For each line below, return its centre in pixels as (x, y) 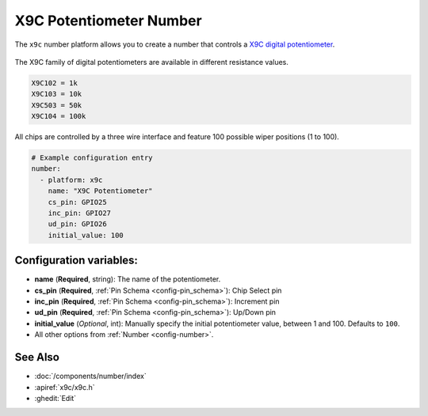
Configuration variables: (76, 261)
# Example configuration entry (92, 158)
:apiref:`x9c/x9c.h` (65, 387)
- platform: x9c (71, 180)
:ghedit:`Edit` (55, 398)
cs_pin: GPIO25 (77, 202)
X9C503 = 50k (57, 105)
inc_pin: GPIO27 (79, 213)
